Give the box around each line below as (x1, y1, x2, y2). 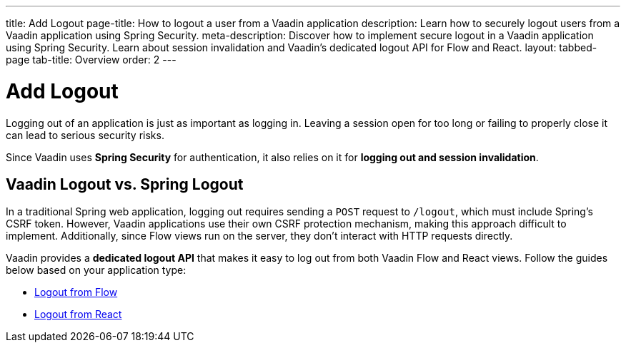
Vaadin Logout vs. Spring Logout (6, 175, 244, 193)
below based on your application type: (6, 264, 187, 277)
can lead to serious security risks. (6, 128, 164, 141)
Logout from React (34, 308, 122, 321)
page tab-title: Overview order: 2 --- (6, 53, 177, 66)
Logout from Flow (34, 286, 118, 299)
